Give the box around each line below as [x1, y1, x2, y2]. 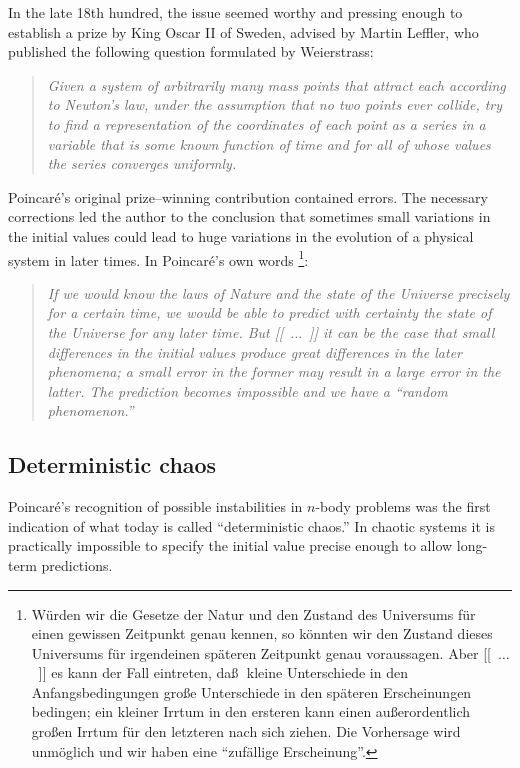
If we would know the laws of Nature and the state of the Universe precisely [47, 282, 510, 303]
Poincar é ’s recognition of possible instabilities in [8, 496, 303, 517]
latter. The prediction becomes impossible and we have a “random [47, 380, 448, 401]
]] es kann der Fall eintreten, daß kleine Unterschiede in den [38, 662, 408, 683]
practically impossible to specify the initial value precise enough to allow [8, 535, 453, 556]
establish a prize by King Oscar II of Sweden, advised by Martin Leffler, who [8, 21, 479, 42]
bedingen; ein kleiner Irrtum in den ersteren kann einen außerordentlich [31, 701, 471, 722]
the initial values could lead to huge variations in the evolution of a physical [8, 225, 474, 246]
